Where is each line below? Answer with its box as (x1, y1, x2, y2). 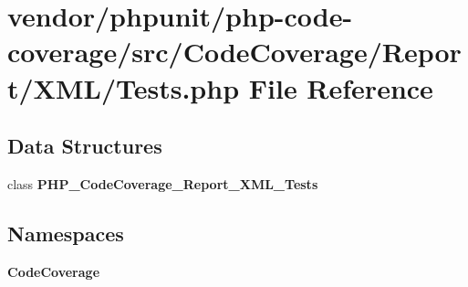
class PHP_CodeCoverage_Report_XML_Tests (7, 174, 318, 193)
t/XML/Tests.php (7, 69, 240, 106)
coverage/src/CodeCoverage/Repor (7, 33, 462, 70)
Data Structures (7, 132, 162, 160)
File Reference (248, 69, 433, 106)
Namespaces (7, 218, 124, 247)
